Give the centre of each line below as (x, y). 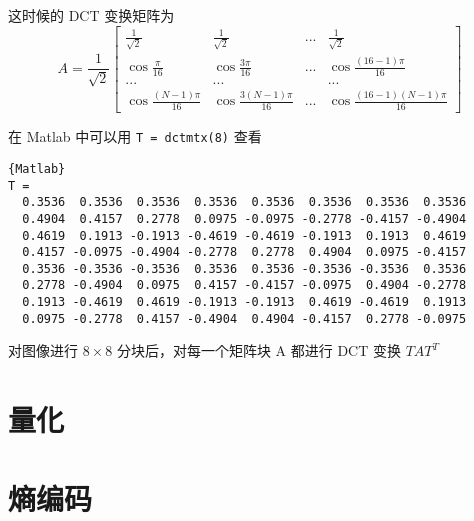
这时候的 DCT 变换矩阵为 (91, 15)
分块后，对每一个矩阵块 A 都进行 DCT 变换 (258, 350)
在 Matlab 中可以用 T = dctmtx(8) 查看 (135, 136)
